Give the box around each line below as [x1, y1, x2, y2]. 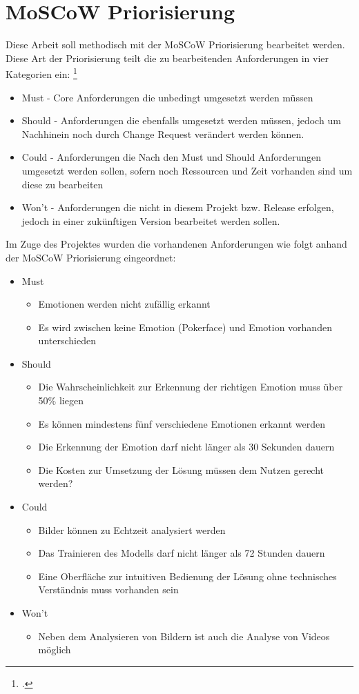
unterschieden [38, 333, 96, 348]
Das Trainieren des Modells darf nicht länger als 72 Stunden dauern [38, 546, 325, 560]
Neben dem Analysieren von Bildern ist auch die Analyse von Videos [38, 628, 330, 643]
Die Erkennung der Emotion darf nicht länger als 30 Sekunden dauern [38, 439, 335, 454]
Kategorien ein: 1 [6, 65, 77, 81]
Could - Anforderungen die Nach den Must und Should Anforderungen [21, 150, 321, 164]
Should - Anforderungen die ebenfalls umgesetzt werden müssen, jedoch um [21, 113, 341, 128]
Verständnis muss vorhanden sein [38, 582, 179, 597]
